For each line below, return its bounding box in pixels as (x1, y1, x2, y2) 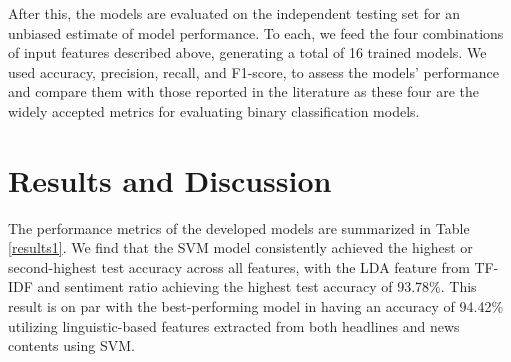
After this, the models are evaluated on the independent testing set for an (8, 3, 460, 23)
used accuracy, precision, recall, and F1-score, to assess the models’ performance (8, 61, 499, 82)
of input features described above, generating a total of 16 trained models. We (8, 42, 487, 63)
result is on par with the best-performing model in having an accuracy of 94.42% (8, 296, 504, 317)
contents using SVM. (8, 335, 135, 356)
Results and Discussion (8, 159, 332, 200)
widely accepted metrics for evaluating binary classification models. (8, 100, 420, 121)
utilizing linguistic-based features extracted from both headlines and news (8, 315, 460, 336)
